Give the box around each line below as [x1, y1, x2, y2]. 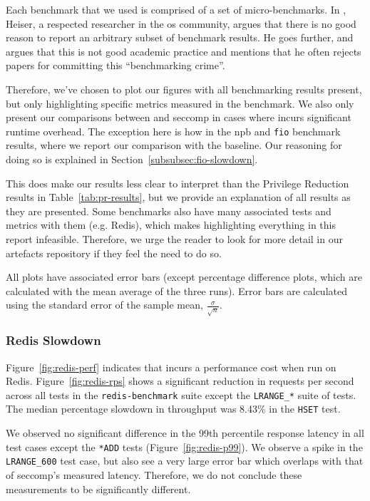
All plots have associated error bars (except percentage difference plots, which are [6, 269, 362, 284]
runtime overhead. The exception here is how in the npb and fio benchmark [6, 123, 341, 138]
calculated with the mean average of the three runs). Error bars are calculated [6, 283, 347, 298]
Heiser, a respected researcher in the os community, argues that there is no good [6, 16, 356, 31]
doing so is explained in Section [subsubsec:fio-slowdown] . [6, 152, 258, 166]
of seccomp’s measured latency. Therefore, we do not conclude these [6, 467, 302, 482]
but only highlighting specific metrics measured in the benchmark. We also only [6, 95, 354, 110]
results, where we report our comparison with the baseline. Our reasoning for [6, 138, 342, 153]
